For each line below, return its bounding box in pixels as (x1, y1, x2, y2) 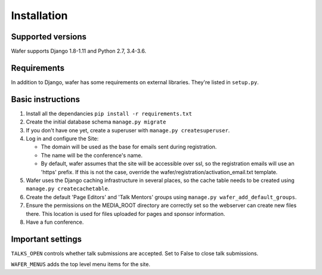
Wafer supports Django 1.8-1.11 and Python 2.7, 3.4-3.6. (11, 48, 147, 55)
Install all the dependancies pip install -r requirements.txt (26, 110, 192, 117)
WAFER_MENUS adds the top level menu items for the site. (11, 261, 150, 268)
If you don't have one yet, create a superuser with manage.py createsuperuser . (26, 126, 230, 134)
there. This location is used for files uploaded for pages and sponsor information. (26, 210, 225, 217)
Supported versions (11, 32, 86, 42)
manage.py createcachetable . (26, 185, 110, 192)
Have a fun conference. (26, 218, 84, 225)
